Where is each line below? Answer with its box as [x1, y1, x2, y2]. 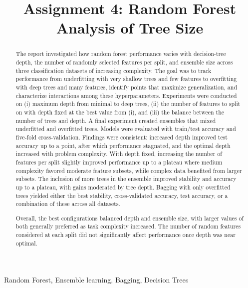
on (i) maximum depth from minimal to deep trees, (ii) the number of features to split [15, 99, 241, 108]
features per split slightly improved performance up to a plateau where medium [15, 157, 223, 166]
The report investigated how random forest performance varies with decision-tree [15, 49, 226, 58]
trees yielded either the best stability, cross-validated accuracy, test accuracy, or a [15, 191, 228, 199]
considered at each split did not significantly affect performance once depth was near [15, 230, 236, 239]
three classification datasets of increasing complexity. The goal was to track [15, 66, 212, 74]
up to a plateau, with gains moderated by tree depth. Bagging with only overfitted [15, 182, 231, 191]
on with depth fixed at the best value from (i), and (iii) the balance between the [15, 107, 225, 116]
